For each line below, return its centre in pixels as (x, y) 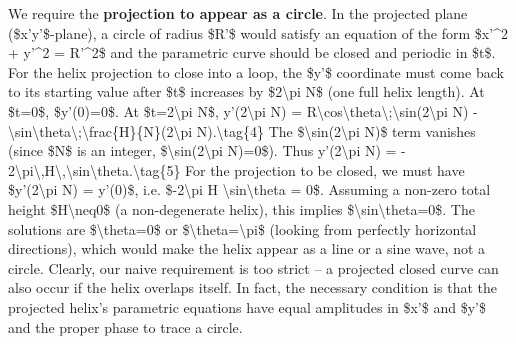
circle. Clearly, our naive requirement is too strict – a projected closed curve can (253, 267)
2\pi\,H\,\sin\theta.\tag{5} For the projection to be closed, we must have (236, 169)
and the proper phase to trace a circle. (125, 326)
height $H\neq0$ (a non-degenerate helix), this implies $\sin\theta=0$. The (241, 208)
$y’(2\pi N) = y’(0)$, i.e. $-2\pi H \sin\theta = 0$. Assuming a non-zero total (249, 189)
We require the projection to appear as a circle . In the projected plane (238, 13)
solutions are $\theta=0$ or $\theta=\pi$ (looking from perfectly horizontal (242, 228)
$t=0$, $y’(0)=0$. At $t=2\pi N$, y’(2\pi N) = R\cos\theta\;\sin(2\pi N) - (243, 110)
